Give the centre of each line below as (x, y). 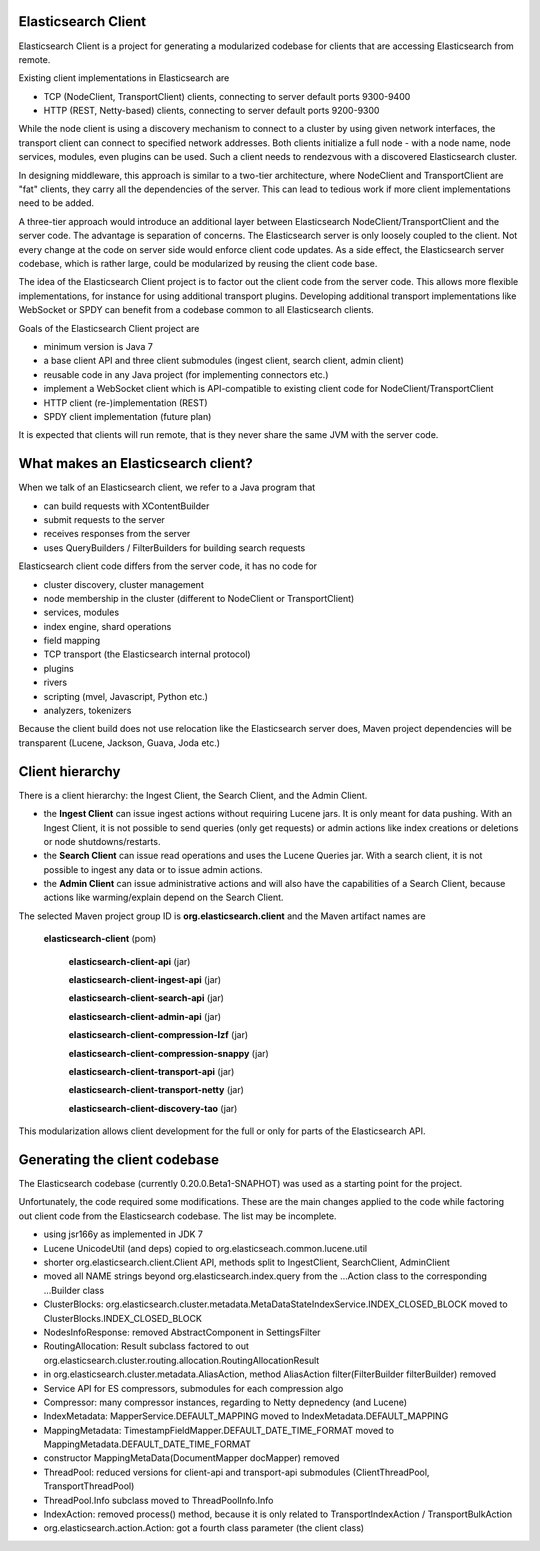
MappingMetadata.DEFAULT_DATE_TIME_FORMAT (147, 1444)
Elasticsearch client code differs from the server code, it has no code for (168, 566)
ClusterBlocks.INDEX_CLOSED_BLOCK (122, 1318)
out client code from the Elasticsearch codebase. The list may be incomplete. (177, 1216)
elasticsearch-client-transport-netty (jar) (156, 1090)
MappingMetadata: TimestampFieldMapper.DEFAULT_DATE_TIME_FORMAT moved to (219, 1430)
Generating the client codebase (119, 1159)
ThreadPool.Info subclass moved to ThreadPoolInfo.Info (158, 1500)
